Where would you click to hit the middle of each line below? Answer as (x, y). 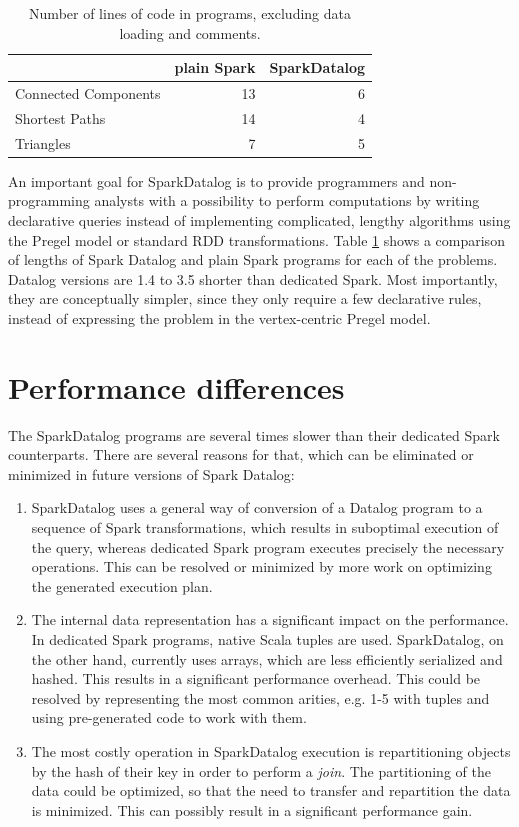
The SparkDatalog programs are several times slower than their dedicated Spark (254, 434)
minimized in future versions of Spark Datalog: (151, 473)
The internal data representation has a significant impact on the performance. (270, 619)
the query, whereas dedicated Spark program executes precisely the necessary (268, 546)
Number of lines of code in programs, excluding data (190, 13)
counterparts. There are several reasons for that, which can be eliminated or (241, 454)
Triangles (43, 142)
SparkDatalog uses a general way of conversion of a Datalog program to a (257, 507)
